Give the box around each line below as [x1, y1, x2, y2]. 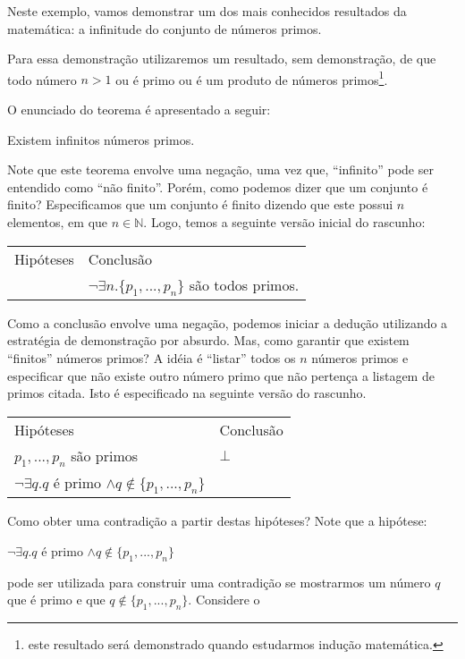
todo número [7, 70, 77, 89]
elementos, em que [7, 213, 108, 231]
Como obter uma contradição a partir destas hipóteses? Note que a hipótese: [7, 511, 427, 530]
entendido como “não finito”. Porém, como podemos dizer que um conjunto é [7, 177, 428, 196]
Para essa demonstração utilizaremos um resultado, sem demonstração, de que [7, 49, 436, 68]
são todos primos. [189, 274, 300, 295]
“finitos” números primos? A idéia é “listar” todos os [7, 348, 296, 367]
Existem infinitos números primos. [7, 130, 195, 148]
